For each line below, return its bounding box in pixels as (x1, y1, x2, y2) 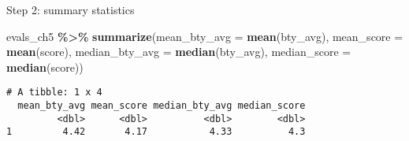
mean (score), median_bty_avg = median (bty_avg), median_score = (6, 43, 351, 60)
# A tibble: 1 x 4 (6, 87, 102, 98)
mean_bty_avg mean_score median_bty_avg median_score (17, 100, 306, 112)
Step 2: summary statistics (6, 2, 135, 17)
